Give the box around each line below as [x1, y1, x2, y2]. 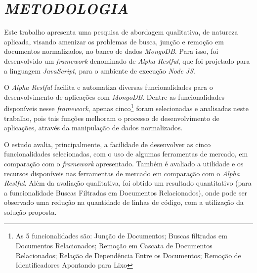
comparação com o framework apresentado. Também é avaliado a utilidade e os [4, 158, 244, 168]
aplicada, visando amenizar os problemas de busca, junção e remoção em [4, 36, 224, 46]
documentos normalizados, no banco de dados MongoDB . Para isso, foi [4, 46, 218, 56]
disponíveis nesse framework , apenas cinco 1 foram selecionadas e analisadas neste [4, 102, 249, 113]
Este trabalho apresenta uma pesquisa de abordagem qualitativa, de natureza [4, 27, 238, 37]
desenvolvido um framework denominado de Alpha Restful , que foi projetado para [4, 55, 250, 66]
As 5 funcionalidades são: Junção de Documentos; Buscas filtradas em [15, 231, 227, 241]
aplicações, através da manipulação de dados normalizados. [4, 122, 183, 133]
